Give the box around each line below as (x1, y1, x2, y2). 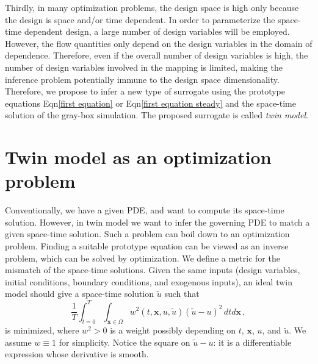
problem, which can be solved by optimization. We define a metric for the (5, 251, 280, 264)
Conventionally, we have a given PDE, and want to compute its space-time (5, 204, 284, 216)
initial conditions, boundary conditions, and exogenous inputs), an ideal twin (5, 275, 293, 288)
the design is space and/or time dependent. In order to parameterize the (5, 13, 275, 26)
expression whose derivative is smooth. (5, 348, 149, 360)
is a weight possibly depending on (110, 324, 236, 337)
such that (164, 287, 200, 300)
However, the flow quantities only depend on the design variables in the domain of (5, 37, 313, 49)
